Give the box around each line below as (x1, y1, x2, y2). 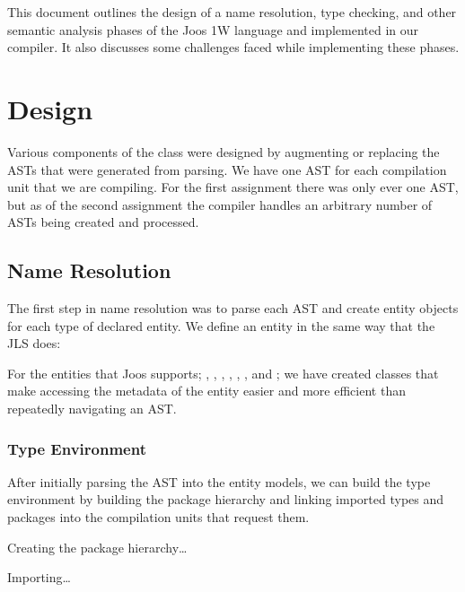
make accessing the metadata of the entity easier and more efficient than (7, 381, 406, 400)
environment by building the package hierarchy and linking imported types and (7, 490, 444, 509)
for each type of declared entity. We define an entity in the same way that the (7, 316, 435, 335)
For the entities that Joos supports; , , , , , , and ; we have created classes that (7, 363, 439, 382)
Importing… (7, 568, 71, 587)
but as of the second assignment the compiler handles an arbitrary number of (7, 195, 433, 213)
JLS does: (7, 334, 61, 353)
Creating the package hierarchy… (7, 537, 188, 556)
